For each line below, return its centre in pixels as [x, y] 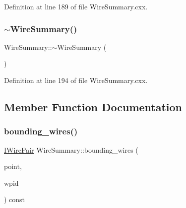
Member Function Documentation [93, 106]
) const [15, 199]
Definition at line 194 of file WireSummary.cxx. [76, 80]
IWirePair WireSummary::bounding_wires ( [71, 149]
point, [13, 166]
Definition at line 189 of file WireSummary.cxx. [76, 6]
